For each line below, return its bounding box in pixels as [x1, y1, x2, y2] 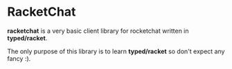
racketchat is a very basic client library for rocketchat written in [7, 27, 189, 35]
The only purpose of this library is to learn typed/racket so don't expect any [7, 47, 225, 55]
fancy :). [7, 54, 31, 62]
